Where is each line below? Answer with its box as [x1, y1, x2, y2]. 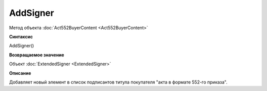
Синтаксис [9, 34, 33, 40]
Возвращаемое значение [9, 52, 64, 58]
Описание [9, 70, 32, 76]
